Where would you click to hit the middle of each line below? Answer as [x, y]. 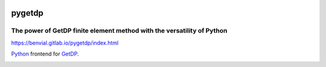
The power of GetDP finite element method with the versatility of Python [119, 31]
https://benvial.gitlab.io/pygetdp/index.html [65, 43]
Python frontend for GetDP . [45, 54]
